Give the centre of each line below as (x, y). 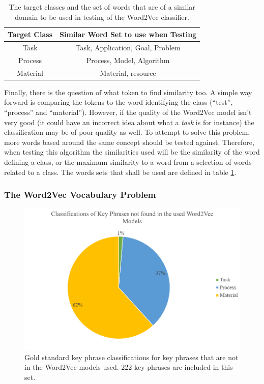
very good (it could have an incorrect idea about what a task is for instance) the (129, 122)
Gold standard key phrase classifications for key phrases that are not (131, 357)
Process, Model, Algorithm (128, 60)
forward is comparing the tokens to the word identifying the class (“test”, (119, 102)
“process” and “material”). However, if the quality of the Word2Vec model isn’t (128, 112)
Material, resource (128, 72)
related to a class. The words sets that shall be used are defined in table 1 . (120, 172)
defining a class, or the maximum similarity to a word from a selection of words (128, 161)
